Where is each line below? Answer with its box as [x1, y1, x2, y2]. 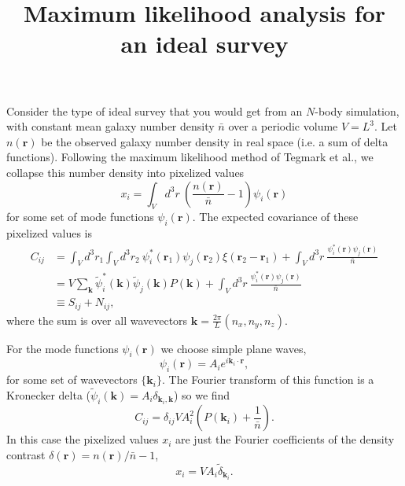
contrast [6, 446, 46, 462]
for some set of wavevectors [6, 371, 138, 388]
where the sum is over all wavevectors [6, 311, 188, 328]
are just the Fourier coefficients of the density [175, 431, 395, 447]
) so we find [173, 387, 230, 403]
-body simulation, [315, 102, 399, 119]
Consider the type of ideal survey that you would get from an [6, 102, 303, 119]
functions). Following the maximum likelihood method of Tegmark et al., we [6, 149, 374, 165]
